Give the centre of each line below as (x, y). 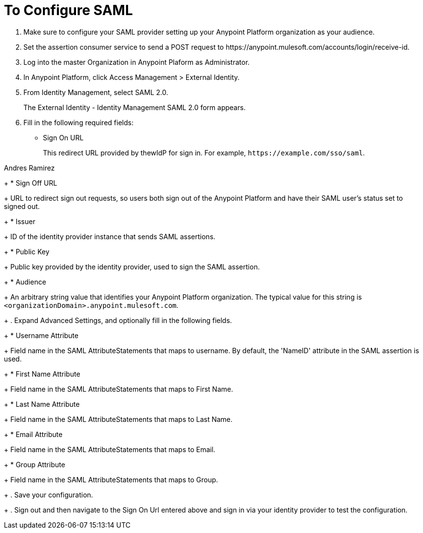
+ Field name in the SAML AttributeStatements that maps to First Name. (119, 389)
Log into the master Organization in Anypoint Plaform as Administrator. (137, 62)
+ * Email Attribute (33, 434)
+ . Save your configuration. (48, 495)
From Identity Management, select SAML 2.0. (96, 92)
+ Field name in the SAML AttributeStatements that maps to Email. (110, 449)
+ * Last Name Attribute (42, 404)
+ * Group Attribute (35, 464)
